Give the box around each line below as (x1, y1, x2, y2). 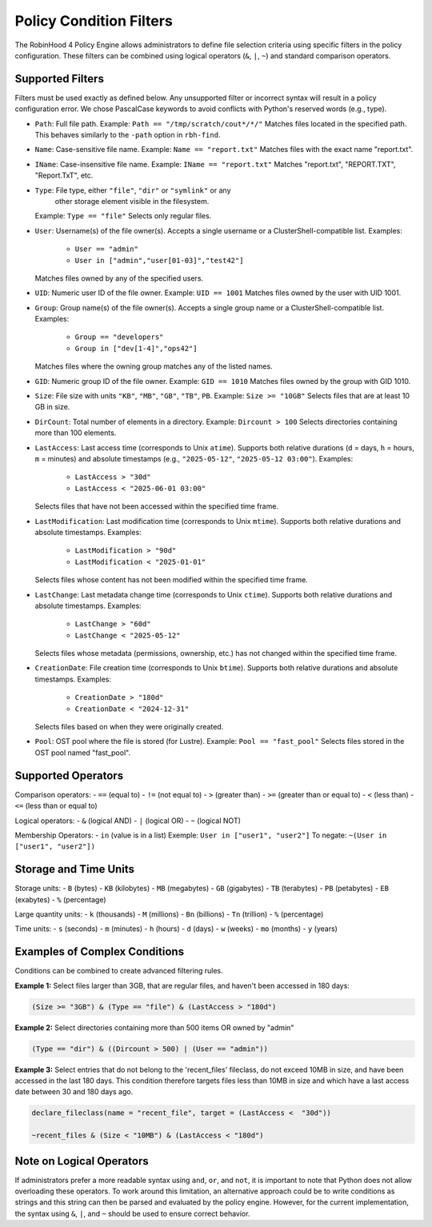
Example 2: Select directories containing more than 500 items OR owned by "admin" (14, 1022, 294, 1032)
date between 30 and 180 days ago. (14, 1087, 134, 1097)
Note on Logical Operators (14, 1154, 149, 1168)
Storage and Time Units (14, 862, 135, 876)
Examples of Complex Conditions (14, 945, 184, 959)
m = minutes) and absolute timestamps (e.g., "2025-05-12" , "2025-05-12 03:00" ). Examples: (34, 454, 354, 463)
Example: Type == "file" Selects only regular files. (34, 211, 212, 221)
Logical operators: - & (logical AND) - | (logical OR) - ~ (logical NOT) (14, 816, 242, 825)
